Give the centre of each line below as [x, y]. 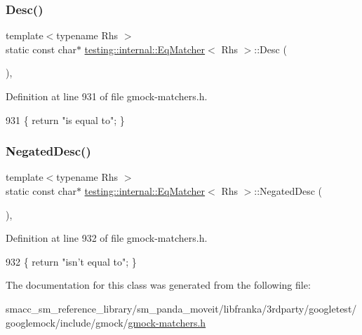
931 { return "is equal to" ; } [65, 119]
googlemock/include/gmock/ [67, 322]
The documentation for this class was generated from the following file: [158, 285]
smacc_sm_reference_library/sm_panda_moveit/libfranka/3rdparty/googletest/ [181, 308]
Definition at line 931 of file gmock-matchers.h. [107, 96]
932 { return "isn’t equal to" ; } [71, 261]
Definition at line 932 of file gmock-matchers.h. [107, 238]
